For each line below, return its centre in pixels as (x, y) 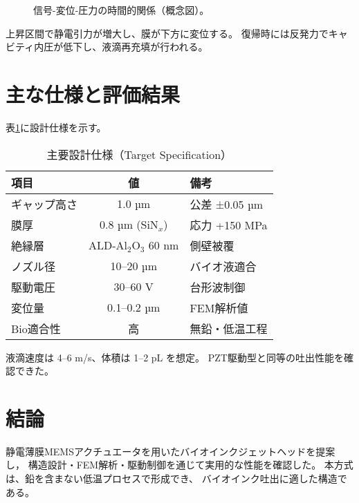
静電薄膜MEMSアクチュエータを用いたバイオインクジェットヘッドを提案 (171, 451)
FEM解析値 (219, 307)
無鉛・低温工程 (229, 328)
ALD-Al (108, 245)
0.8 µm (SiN (129, 224)
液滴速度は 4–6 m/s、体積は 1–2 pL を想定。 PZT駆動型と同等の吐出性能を (175, 357)
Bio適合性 (36, 328)
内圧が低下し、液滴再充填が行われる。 (121, 47)
